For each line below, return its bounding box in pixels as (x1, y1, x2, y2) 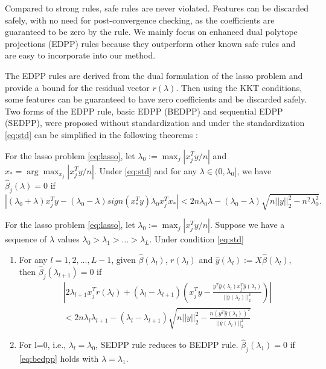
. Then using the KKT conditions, (176, 81, 302, 93)
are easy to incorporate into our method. (5, 49, 156, 61)
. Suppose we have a (209, 218, 285, 231)
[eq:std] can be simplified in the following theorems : (5, 128, 198, 140)
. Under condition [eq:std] (149, 233, 244, 245)
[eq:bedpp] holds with (19, 352, 99, 365)
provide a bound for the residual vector (5, 81, 150, 93)
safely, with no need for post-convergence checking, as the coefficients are (5, 13, 275, 26)
